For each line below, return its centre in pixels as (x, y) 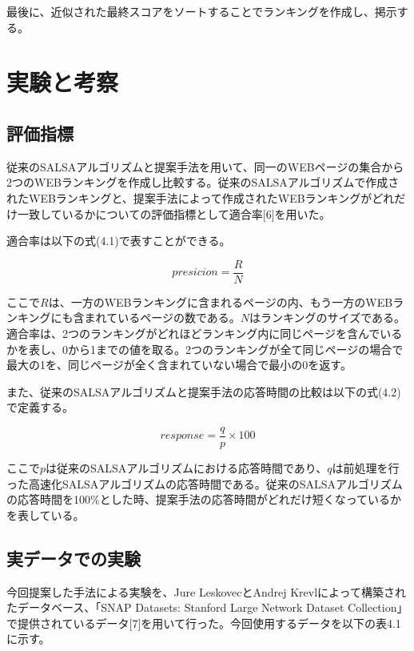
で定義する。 (40, 407)
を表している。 (46, 514)
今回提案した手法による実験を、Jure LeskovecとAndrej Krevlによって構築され (206, 591)
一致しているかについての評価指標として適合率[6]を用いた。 (174, 213)
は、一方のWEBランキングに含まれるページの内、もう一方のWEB (221, 301)
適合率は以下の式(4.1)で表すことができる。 (119, 241)
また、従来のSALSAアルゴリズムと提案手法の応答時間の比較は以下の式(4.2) (204, 391)
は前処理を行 (366, 468)
